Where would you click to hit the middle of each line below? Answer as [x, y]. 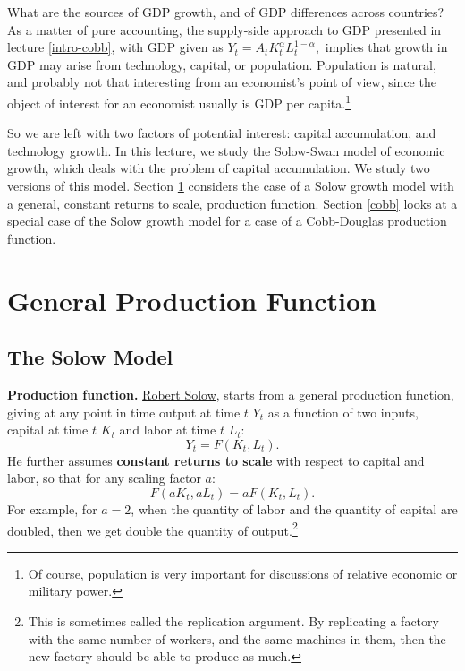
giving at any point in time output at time [124, 412]
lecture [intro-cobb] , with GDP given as [115, 47]
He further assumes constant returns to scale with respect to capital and [216, 460]
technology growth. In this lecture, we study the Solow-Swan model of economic [226, 150]
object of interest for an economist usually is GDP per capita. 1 [179, 101]
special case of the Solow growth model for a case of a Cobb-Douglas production [227, 221]
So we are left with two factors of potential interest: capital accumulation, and [222, 133]
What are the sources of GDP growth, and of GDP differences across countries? [226, 12]
